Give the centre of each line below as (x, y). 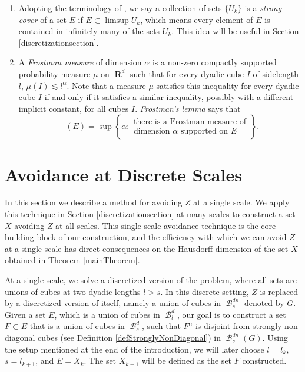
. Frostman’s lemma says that (188, 108)
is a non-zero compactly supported (214, 62)
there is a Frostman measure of (190, 122)
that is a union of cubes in (77, 326)
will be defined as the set (187, 361)
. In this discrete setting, (205, 291)
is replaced (279, 291)
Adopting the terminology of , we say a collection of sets (120, 8)
